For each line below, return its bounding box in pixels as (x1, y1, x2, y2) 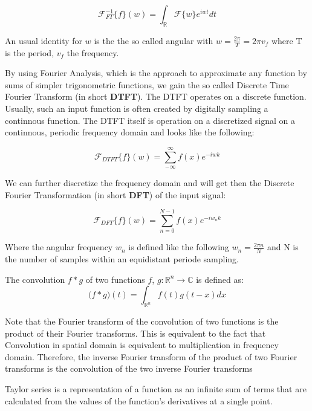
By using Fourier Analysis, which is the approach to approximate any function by (5, 66, 307, 79)
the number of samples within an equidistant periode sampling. (5, 253, 239, 265)
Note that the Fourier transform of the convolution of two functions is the (5, 315, 279, 328)
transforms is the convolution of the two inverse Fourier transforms (5, 362, 253, 375)
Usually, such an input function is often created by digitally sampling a (5, 102, 268, 114)
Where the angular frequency (5, 241, 113, 253)
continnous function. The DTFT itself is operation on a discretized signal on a (5, 114, 295, 126)
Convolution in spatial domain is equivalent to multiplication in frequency (5, 338, 279, 351)
